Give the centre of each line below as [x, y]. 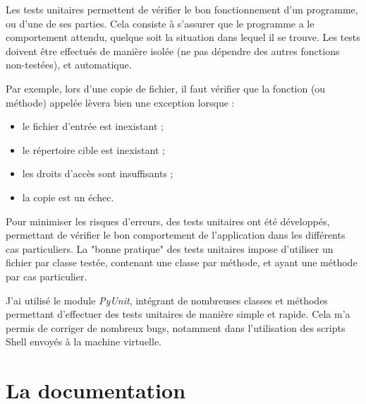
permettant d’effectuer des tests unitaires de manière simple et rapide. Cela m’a [178, 314]
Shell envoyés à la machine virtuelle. [84, 341]
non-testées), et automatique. [69, 65]
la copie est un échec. [68, 197]
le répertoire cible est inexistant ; [93, 149]
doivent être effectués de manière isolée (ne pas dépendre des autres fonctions [173, 50]
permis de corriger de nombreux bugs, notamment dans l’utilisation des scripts [176, 327]
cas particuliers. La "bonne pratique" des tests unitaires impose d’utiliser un [170, 248]
